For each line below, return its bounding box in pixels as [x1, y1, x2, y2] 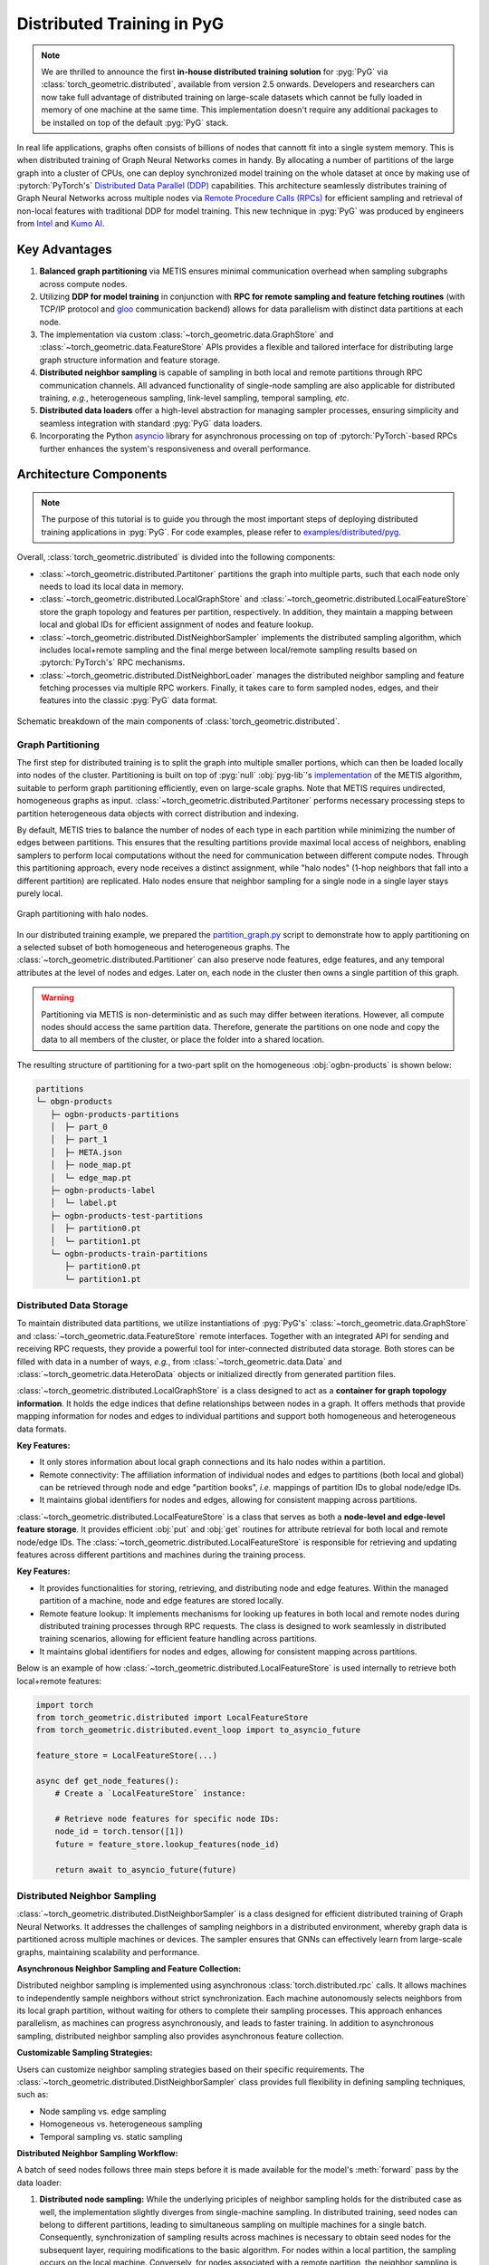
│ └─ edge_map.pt [50, 1172, 132, 1182]
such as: [16, 2089, 49, 2100]
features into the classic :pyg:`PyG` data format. [39, 695, 218, 706]
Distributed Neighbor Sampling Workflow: [16, 2148, 178, 2158]
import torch [35, 1700, 94, 1710]
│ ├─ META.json [50, 1147, 122, 1157]
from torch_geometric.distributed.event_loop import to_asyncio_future [35, 1725, 361, 1735]
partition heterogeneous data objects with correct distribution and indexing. [16, 807, 299, 819]
